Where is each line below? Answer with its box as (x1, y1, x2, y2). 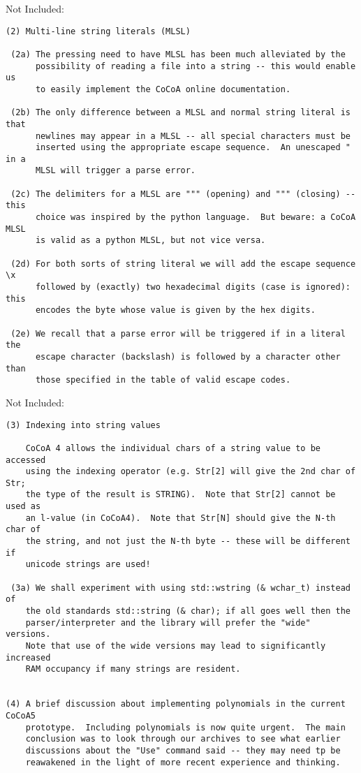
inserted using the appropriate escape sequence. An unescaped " (35, 142, 351, 153)
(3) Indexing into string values (6, 420, 161, 430)
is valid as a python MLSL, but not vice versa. (35, 235, 266, 246)
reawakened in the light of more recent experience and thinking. (25, 757, 341, 767)
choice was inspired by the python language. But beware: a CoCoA (35, 212, 356, 223)
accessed (6, 455, 46, 465)
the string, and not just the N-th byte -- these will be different (25, 536, 351, 547)
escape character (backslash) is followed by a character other (35, 351, 341, 362)
